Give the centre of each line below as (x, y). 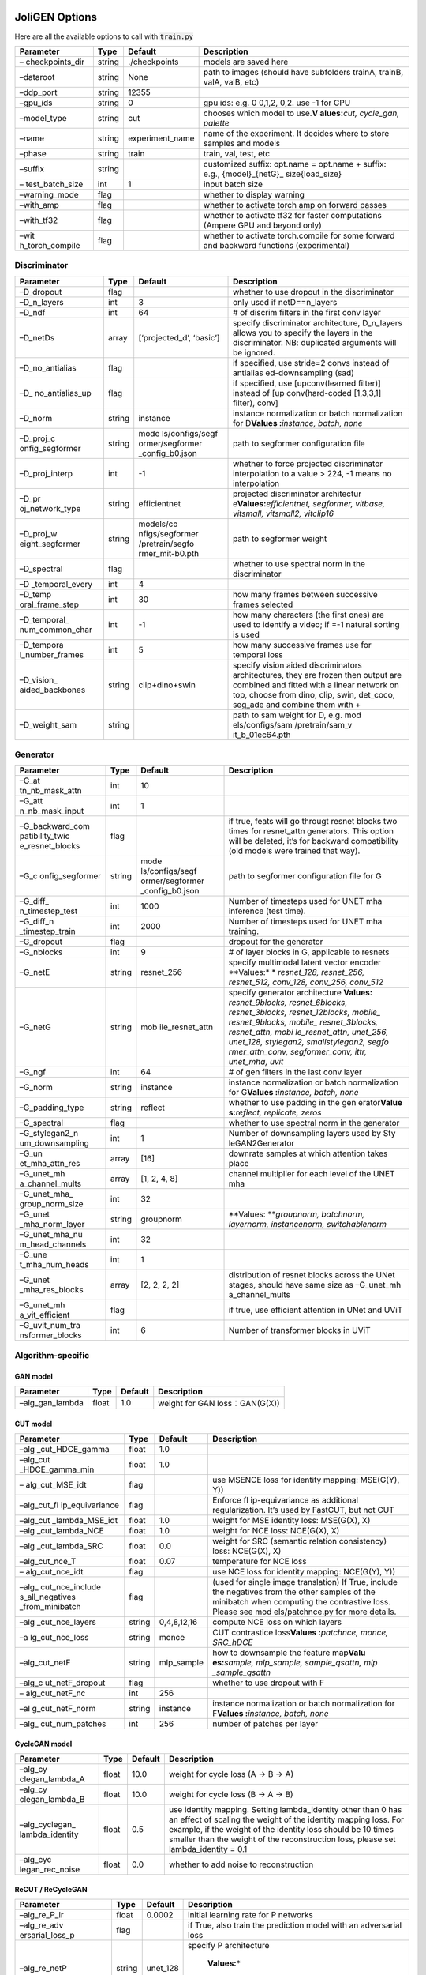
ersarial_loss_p (47, 1935)
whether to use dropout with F (268, 1683)
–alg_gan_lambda (52, 1402)
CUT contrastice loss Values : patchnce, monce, (300, 1632)
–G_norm (36, 1088)
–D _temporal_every (56, 584)
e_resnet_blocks (50, 846)
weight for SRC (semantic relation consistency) (299, 1540)
